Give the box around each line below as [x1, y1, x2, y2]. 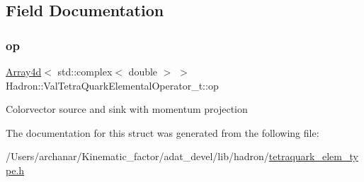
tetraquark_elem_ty [268, 149, 358, 164]
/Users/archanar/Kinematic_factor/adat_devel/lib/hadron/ [6, 149, 269, 164]
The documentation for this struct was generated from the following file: [6, 125, 319, 140]
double [128, 64, 158, 78]
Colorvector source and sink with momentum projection [6, 102, 248, 116]
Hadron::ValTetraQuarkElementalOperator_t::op [6, 78, 219, 92]
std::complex [57, 64, 113, 78]
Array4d [6, 64, 42, 78]
